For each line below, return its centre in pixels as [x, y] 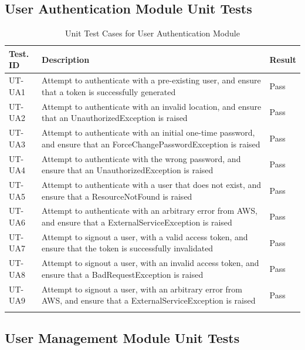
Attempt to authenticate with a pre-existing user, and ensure [151, 80]
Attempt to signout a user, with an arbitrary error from [142, 289]
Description [66, 59]
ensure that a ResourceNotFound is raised [117, 196]
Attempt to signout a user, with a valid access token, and [145, 236]
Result [283, 59]
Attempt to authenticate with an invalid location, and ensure [152, 106]
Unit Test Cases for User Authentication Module [152, 33]
